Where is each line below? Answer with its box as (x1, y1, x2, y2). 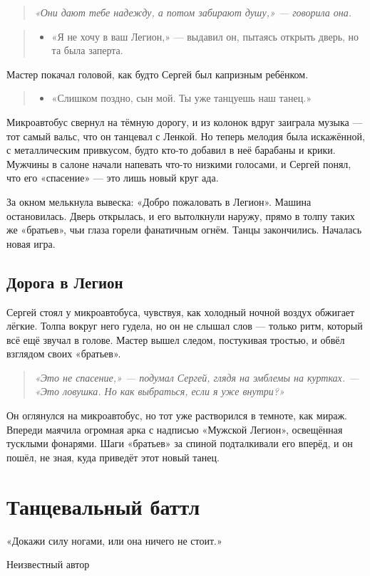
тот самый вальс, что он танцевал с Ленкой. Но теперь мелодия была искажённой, (6, 128, 365, 143)
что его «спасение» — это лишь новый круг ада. (6, 170, 219, 185)
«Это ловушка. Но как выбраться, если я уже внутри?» (34, 384, 284, 399)
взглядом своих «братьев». (6, 346, 121, 361)
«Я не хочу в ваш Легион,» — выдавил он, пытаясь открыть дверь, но (51, 28, 359, 43)
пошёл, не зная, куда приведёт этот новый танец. (6, 449, 220, 464)
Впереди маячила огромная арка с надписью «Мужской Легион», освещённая (6, 421, 343, 436)
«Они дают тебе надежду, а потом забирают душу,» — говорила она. (34, 5, 352, 19)
